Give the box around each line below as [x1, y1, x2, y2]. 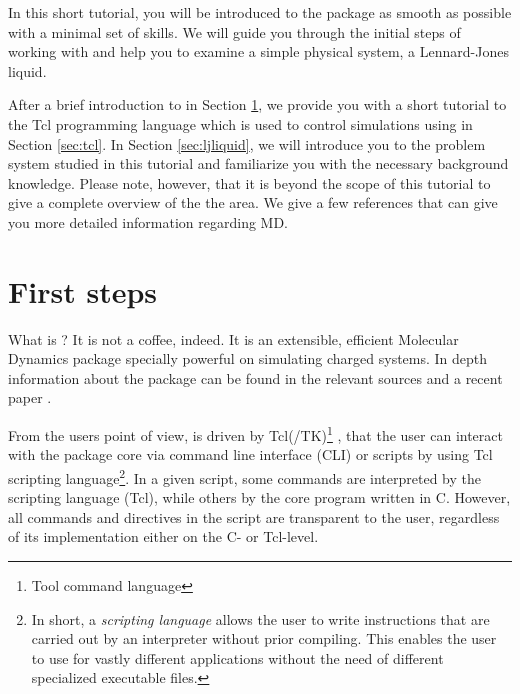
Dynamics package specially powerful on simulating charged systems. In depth [8, 348, 488, 369]
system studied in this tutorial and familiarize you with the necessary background [8, 153, 509, 174]
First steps [8, 270, 158, 311]
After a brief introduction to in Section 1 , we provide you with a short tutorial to [8, 94, 507, 115]
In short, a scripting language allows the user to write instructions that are [31, 608, 490, 629]
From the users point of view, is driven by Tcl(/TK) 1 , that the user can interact [8, 422, 503, 445]
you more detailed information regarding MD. [8, 211, 288, 232]
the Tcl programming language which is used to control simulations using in [8, 113, 473, 134]
